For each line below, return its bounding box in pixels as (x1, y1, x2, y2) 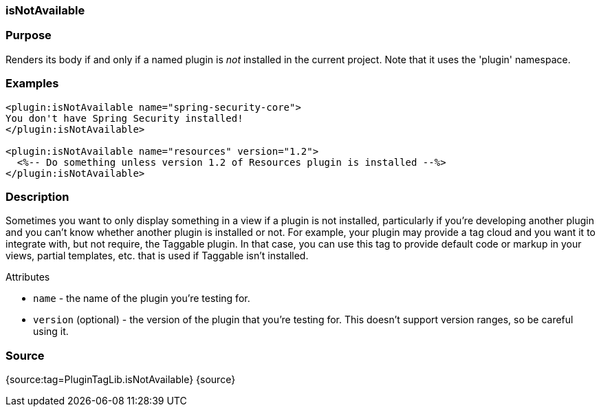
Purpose (6, 28, 52, 43)
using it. (33, 325, 69, 338)
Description (6, 189, 69, 204)
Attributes (6, 271, 50, 283)
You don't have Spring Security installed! (6, 112, 243, 124)
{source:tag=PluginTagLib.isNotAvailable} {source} (6, 373, 236, 385)
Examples (6, 76, 59, 91)
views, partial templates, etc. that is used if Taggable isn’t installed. (6, 250, 309, 262)
